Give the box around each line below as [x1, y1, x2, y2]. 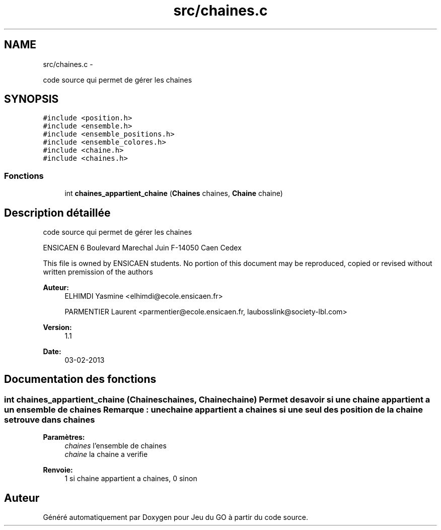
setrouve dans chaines [4, 414, 95, 425]
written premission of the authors [43, 268, 153, 277]
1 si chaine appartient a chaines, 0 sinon [64, 474, 197, 483]
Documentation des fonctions [4, 373, 157, 386]
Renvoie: [43, 466, 73, 475]
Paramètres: [43, 433, 85, 442]
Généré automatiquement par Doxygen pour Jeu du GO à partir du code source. [43, 513, 308, 522]
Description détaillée [4, 206, 111, 219]
